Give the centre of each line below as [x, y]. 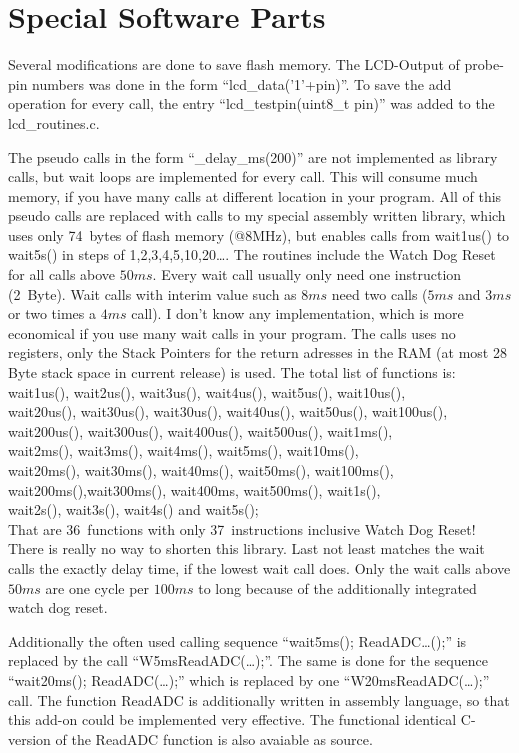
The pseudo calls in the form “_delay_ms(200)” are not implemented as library [253, 156]
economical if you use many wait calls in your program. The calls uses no [232, 332]
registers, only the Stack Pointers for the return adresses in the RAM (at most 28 [257, 352]
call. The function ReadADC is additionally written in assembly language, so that [259, 699]
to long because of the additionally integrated [337, 587]
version [29, 738]
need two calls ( [379, 293]
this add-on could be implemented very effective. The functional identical [232, 719]
